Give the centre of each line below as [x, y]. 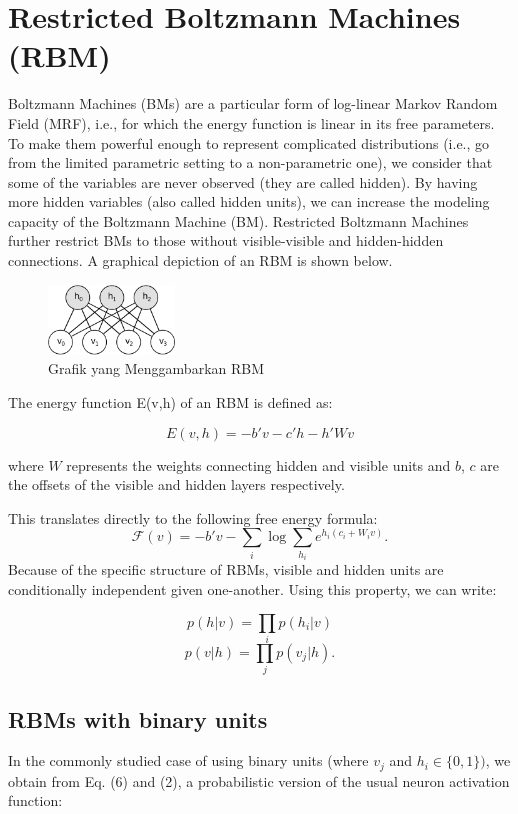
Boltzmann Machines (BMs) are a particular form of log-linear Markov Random [253, 103]
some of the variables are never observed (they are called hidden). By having [243, 181]
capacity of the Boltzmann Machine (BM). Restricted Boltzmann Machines [238, 220]
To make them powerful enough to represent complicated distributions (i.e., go [249, 142]
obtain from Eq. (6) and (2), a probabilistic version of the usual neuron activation [259, 780]
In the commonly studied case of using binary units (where [188, 760]
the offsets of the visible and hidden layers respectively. [176, 484]
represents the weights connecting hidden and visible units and [258, 464]
